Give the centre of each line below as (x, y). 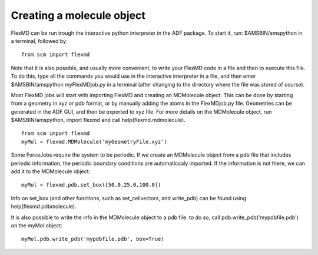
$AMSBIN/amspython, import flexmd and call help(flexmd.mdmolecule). (98, 120)
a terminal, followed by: (39, 41)
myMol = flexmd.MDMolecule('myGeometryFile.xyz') (95, 142)
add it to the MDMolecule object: (51, 171)
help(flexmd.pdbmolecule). (44, 207)
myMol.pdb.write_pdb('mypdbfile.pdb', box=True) (93, 239)
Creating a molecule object (78, 15)
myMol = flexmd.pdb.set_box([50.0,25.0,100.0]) (91, 185)
